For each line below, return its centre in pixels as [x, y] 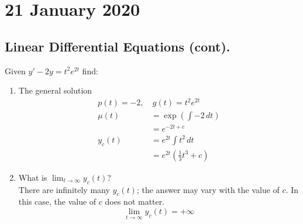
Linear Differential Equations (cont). [118, 46]
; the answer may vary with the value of [208, 189]
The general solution [55, 90]
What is [33, 177]
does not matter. [135, 201]
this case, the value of [57, 201]
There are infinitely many [64, 189]
